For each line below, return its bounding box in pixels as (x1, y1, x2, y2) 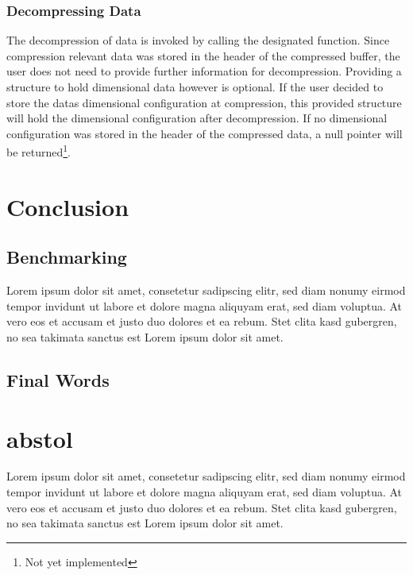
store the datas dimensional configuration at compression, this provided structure (6, 94, 402, 110)
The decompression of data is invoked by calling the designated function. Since (6, 32, 390, 48)
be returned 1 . (6, 141, 71, 160)
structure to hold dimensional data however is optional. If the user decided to (6, 79, 384, 95)
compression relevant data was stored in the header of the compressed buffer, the (6, 47, 400, 64)
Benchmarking (6, 245, 127, 269)
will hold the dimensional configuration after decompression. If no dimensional (6, 110, 388, 126)
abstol (6, 422, 73, 454)
